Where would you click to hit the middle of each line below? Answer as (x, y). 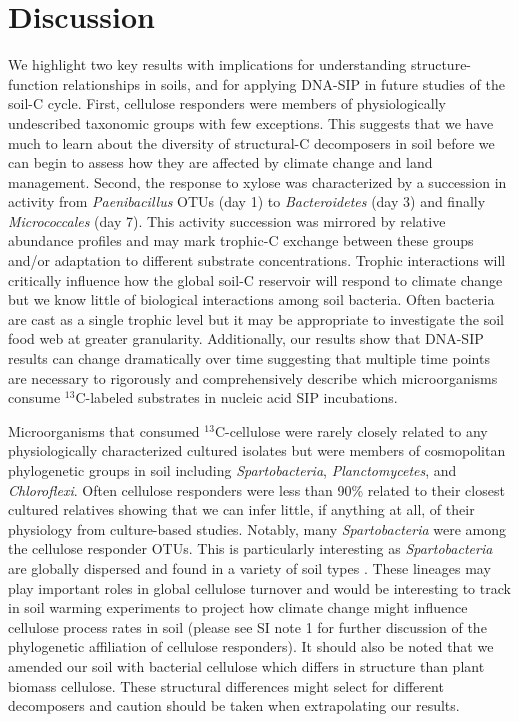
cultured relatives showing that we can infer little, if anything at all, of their (241, 509)
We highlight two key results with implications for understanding (207, 64)
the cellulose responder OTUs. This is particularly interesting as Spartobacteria (250, 548)
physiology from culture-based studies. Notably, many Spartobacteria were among (257, 528)
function (33, 83)
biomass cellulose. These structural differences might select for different (226, 685)
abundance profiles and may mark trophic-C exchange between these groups (241, 240)
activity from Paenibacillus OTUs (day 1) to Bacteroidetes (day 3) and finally (247, 201)
